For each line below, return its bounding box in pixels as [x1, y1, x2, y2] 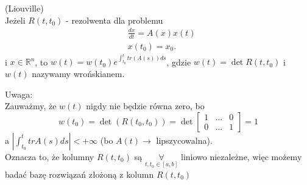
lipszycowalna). [156, 133, 213, 146]
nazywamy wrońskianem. [32, 67, 125, 79]
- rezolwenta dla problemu [66, 13, 163, 26]
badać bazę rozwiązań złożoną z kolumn [5, 167, 154, 180]
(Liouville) [5, 2, 44, 14]
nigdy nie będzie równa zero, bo [86, 99, 205, 112]
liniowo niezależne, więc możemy [180, 150, 302, 163]
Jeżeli [5, 13, 26, 26]
